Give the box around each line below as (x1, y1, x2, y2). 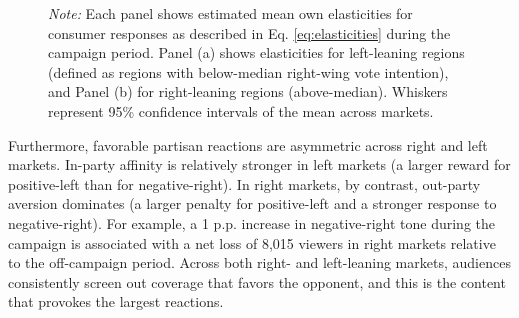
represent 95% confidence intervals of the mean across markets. (48, 100, 434, 121)
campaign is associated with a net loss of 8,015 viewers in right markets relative (8, 232, 496, 253)
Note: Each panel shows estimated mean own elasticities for (48, 3, 413, 23)
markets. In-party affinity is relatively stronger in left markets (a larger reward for (8, 154, 511, 175)
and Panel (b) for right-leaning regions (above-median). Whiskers (48, 81, 448, 102)
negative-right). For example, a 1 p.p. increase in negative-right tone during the (8, 212, 495, 233)
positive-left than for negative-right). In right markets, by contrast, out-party (8, 173, 481, 194)
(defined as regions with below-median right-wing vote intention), (48, 61, 449, 82)
